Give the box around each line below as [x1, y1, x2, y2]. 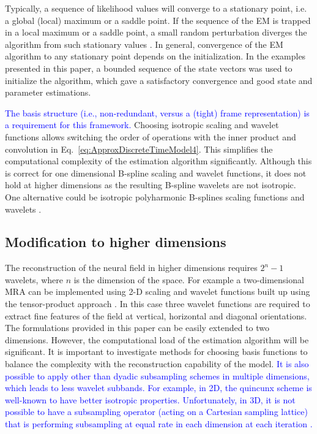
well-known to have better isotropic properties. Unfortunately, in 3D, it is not [5, 393, 296, 406]
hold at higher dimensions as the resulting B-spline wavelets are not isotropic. [5, 178, 296, 191]
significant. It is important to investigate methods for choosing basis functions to [5, 345, 308, 358]
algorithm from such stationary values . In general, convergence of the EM [5, 37, 283, 50]
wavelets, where [5, 273, 63, 286]
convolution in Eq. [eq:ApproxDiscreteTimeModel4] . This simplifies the [5, 142, 273, 155]
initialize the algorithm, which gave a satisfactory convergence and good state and [5, 74, 313, 86]
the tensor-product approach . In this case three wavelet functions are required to [5, 297, 310, 310]
